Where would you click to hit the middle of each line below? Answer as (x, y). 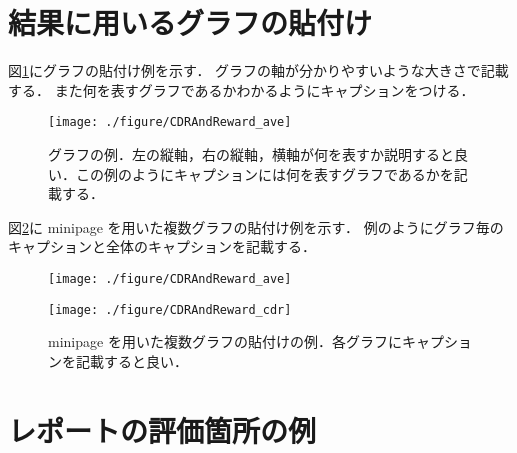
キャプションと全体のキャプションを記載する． (162, 246)
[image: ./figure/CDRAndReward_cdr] (170, 309)
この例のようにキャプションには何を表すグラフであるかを (264, 173)
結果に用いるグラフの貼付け (190, 22)
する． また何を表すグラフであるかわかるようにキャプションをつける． (241, 89)
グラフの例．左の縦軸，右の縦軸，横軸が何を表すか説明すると (251, 153)
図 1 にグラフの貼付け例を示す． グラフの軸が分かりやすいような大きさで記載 (258, 70)
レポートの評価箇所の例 (162, 429)
